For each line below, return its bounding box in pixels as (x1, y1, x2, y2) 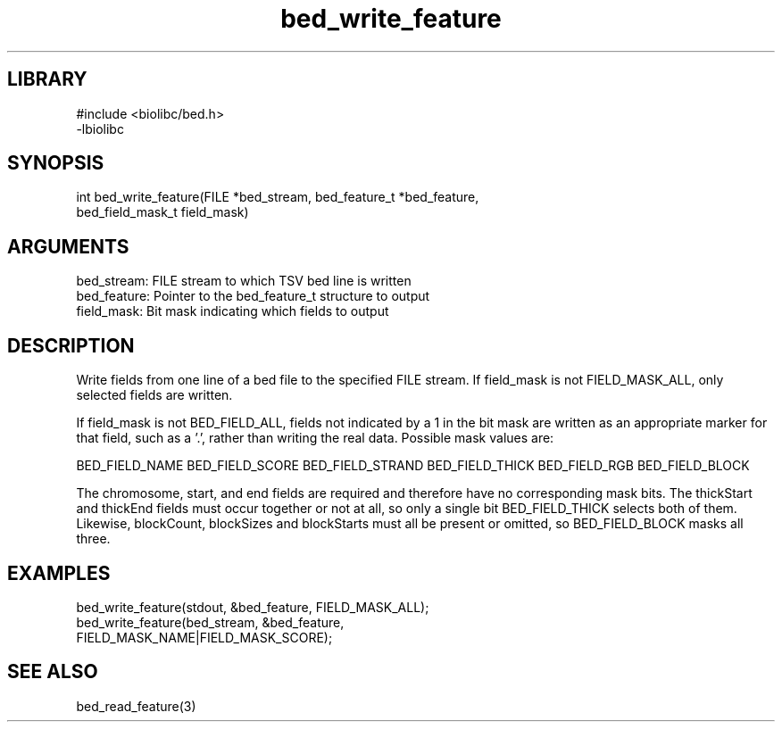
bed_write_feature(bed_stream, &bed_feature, (76, 614, 345, 630)
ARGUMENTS (7, 235, 129, 258)
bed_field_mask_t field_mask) (76, 204, 249, 220)
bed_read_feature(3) (76, 698, 196, 714)
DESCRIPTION (7, 334, 135, 357)
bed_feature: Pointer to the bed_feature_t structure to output (76, 288, 430, 304)
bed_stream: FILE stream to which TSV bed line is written (76, 273, 412, 289)
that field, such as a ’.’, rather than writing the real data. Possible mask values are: (76, 430, 554, 446)
